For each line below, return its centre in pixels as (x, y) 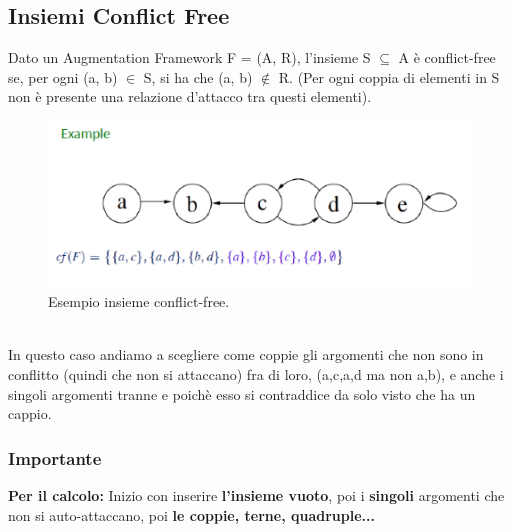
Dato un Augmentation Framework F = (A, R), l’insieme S (189, 57)
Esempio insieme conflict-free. (139, 301)
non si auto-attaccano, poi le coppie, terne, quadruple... (191, 514)
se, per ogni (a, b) (63, 76)
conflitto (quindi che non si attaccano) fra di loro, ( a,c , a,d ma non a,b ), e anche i (256, 373)
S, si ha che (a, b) (198, 76)
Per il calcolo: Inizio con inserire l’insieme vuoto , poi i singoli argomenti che (256, 494)
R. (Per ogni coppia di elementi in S (389, 76)
